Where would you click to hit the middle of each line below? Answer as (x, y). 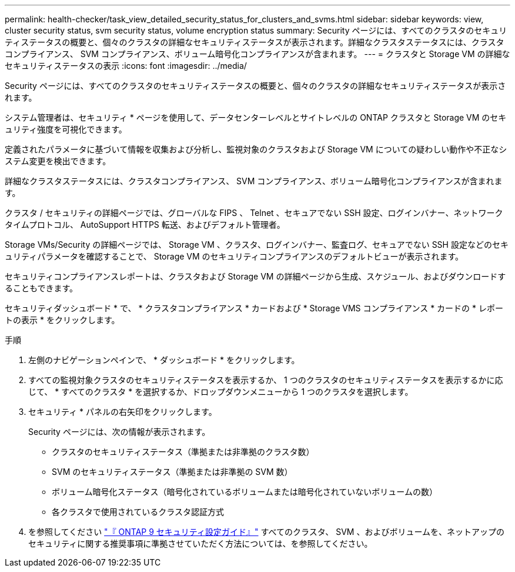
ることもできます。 (41, 288)
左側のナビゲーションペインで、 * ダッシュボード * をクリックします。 (164, 360)
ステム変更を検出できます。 (58, 161)
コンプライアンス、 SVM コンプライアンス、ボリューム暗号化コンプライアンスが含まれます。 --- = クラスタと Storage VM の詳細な (257, 54)
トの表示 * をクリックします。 (62, 320)
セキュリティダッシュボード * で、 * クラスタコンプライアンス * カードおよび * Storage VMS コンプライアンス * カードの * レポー (254, 308)
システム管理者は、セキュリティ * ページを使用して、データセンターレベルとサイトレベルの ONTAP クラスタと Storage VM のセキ (256, 117)
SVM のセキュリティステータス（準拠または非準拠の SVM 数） (172, 472)
